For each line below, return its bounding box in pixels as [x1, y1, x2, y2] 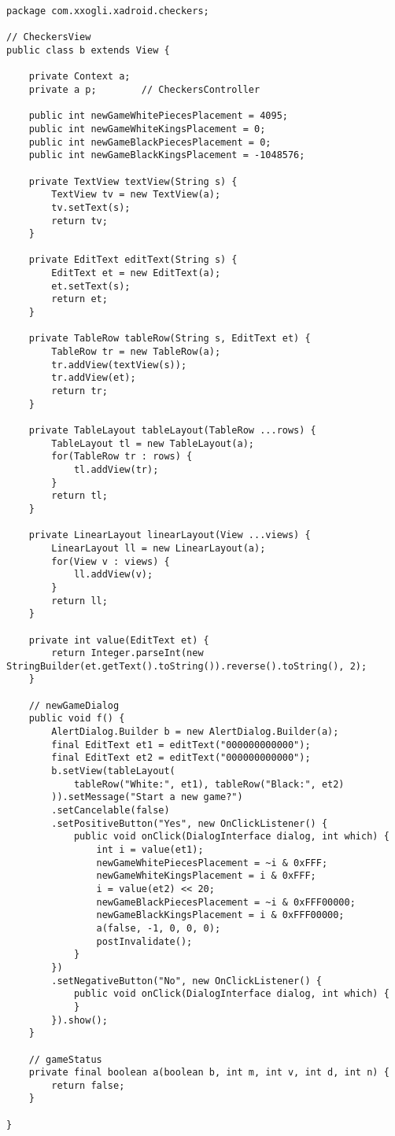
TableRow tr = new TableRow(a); [51, 346, 221, 358]
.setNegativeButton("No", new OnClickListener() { [51, 975, 322, 987]
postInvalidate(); [96, 935, 193, 947]
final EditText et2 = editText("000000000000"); [51, 752, 311, 764]
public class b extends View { [6, 44, 170, 56]
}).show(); [51, 1014, 108, 1026]
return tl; [51, 490, 108, 502]
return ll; [51, 595, 108, 607]
